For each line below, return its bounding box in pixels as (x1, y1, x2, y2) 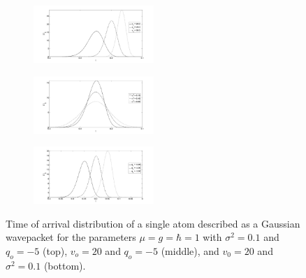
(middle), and (161, 243, 219, 258)
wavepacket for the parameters (6, 230, 136, 244)
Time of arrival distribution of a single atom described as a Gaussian (6, 216, 300, 230)
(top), (43, 243, 68, 258)
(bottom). (43, 258, 86, 272)
